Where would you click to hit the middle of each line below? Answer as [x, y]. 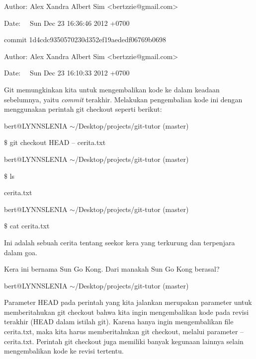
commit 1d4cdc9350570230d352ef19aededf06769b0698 [85, 39]
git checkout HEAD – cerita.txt [58, 142]
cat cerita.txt [30, 226]
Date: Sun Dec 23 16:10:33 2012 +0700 [67, 73]
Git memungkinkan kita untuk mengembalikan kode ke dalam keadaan [112, 89]
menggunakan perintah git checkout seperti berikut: [83, 109]
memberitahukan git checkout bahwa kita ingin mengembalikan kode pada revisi [127, 312]
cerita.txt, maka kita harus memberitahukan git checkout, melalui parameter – [124, 331]
